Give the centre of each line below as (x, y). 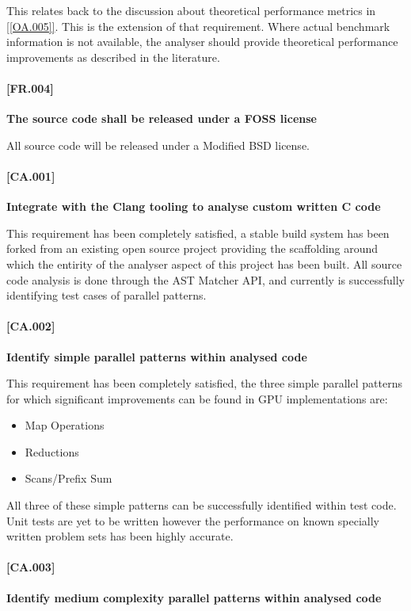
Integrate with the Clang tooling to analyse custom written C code (194, 206)
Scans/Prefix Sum (68, 478)
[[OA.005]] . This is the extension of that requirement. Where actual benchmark (198, 26)
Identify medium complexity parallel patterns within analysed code (194, 597)
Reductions (52, 451)
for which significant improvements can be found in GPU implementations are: (197, 398)
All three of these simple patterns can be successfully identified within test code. (202, 505)
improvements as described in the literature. (113, 57)
